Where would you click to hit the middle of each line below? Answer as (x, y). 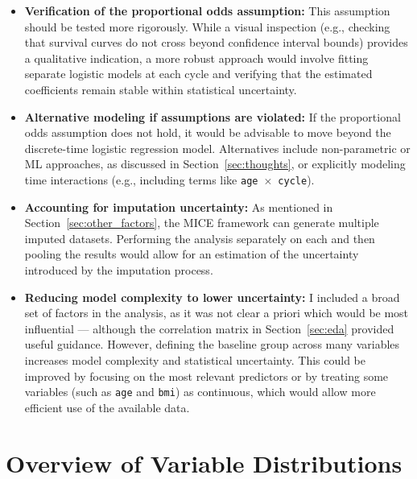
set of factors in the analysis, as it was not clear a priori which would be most (217, 313)
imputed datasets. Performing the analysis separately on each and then (200, 238)
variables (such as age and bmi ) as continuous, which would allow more (200, 392)
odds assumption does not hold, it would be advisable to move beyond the (208, 132)
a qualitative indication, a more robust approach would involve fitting (196, 58)
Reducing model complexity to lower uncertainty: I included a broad (212, 297)
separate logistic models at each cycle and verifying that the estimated (198, 74)
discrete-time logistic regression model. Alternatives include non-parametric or (217, 148)
